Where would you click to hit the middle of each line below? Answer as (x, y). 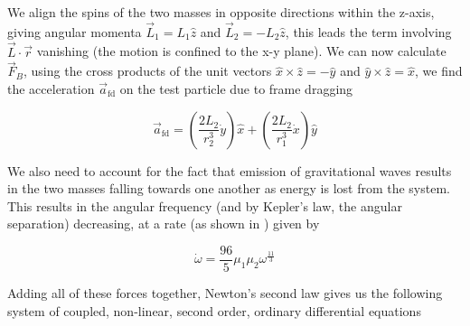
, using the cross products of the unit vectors (148, 71)
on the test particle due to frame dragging (236, 89)
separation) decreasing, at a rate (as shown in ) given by (164, 224)
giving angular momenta (75, 31)
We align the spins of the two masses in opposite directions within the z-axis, (221, 12)
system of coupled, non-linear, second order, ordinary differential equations (214, 310)
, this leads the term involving (368, 31)
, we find (439, 71)
